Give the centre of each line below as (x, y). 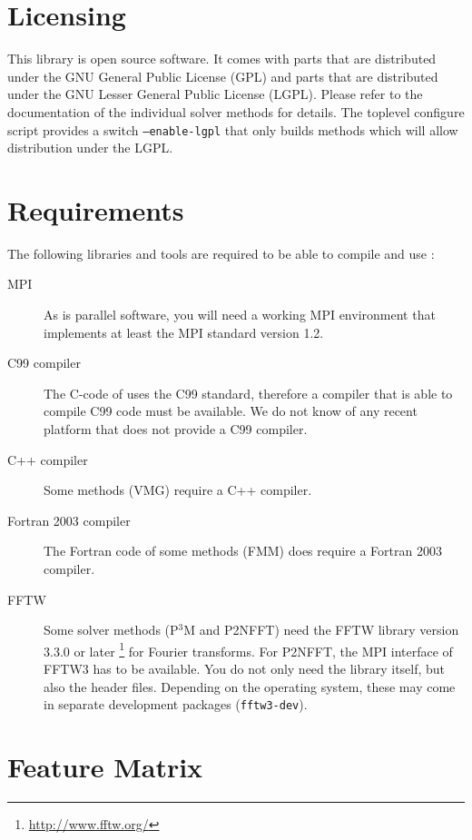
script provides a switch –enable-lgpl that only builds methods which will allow (233, 129)
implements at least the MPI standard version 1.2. (184, 332)
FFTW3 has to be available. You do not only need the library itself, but (245, 669)
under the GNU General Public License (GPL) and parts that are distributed (223, 76)
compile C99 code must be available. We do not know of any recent (231, 411)
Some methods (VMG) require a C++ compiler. (178, 490)
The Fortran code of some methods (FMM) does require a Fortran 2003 (243, 551)
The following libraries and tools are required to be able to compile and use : (221, 253)
